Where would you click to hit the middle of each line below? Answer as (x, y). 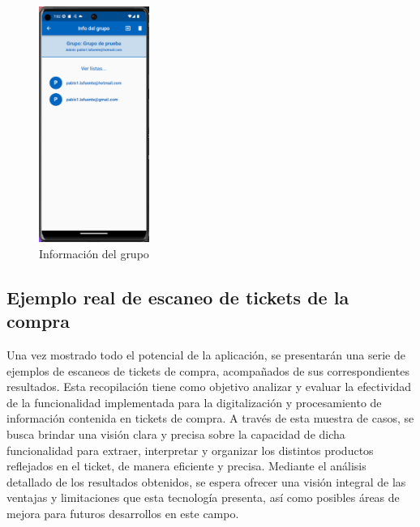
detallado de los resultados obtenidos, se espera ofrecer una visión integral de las (206, 481)
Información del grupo (94, 253)
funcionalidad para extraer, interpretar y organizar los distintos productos (190, 450)
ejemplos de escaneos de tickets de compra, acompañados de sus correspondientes (208, 370)
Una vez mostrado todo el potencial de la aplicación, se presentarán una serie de (206, 355)
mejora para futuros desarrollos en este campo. (123, 513)
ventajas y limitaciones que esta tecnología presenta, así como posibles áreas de (203, 497)
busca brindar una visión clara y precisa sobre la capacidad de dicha (176, 434)
